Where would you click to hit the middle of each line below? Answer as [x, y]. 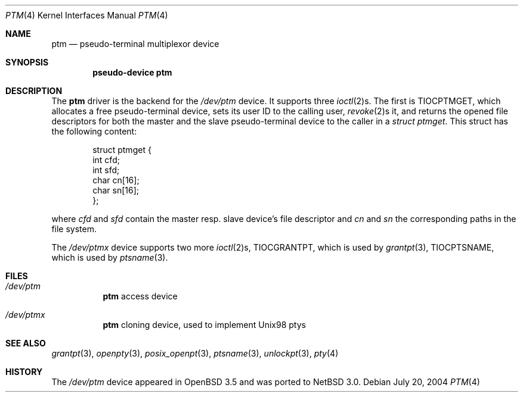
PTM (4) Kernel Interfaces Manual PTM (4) [87, 15]
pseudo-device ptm [132, 72]
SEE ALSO [26, 343]
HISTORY [24, 372]
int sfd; [106, 170]
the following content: [94, 131]
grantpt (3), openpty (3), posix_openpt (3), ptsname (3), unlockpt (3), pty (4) [195, 353]
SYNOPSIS [27, 62]
